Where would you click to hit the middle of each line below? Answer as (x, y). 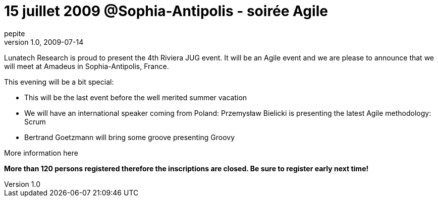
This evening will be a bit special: (59, 82)
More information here (41, 153)
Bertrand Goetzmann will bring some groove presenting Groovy (130, 137)
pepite (15, 33)
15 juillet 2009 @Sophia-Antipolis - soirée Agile (166, 11)
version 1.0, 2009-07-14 (44, 42)
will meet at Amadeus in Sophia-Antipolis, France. (87, 66)
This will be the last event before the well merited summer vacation (136, 97)
